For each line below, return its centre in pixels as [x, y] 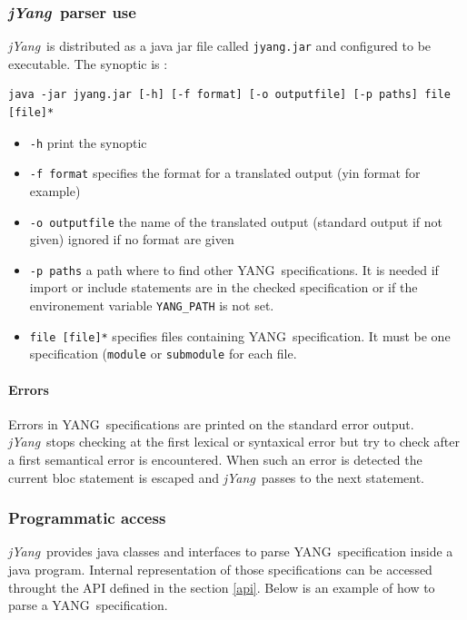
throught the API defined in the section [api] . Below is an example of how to [222, 587]
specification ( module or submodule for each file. [163, 354]
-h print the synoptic [88, 142]
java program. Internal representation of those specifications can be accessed [220, 570]
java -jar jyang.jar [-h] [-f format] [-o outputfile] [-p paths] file [229, 95]
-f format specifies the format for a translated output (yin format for [225, 173]
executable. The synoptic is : [88, 63]
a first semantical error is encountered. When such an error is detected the [215, 460]
